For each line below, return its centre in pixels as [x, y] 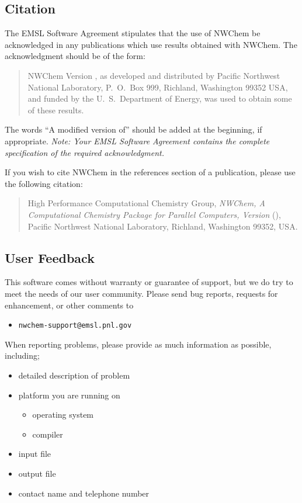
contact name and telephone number [84, 493]
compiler [48, 434]
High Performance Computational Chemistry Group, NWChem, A [146, 203]
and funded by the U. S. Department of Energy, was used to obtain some [160, 98]
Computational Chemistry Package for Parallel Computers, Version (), [154, 214]
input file [35, 454]
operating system [63, 414]
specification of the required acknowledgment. [85, 152]
